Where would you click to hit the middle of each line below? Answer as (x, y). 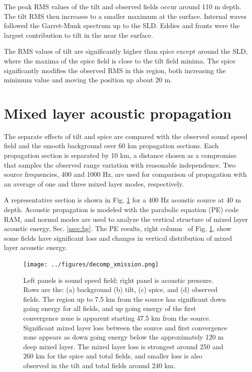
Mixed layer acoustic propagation (118, 113)
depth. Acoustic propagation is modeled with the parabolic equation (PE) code (121, 209)
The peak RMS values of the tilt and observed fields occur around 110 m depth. (123, 6)
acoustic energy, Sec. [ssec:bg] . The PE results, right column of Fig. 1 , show (118, 228)
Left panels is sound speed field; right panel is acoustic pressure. (118, 280)
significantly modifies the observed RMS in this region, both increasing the (115, 70)
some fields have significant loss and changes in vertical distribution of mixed (118, 238)
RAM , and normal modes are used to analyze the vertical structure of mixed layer (126, 219)
